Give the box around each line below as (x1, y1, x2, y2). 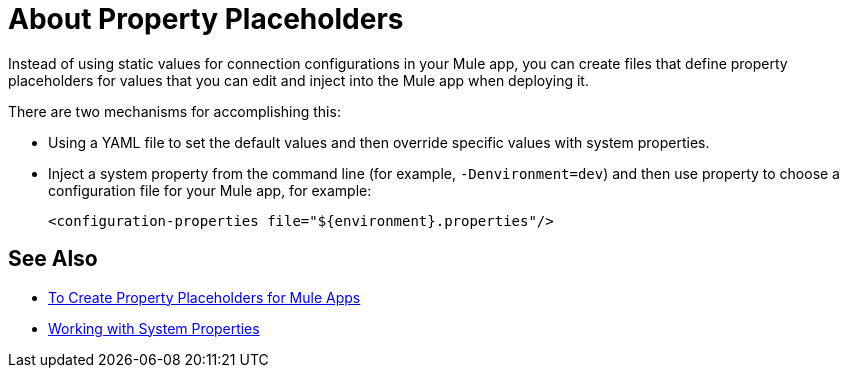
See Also (8, 246, 98, 272)
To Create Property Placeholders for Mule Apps (48, 288, 361, 306)
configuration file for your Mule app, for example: (48, 181, 372, 199)
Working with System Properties (48, 319, 260, 337)
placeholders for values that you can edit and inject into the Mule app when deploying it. (8, 71, 589, 89)
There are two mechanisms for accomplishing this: (8, 102, 341, 120)
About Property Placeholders (8, 2, 404, 36)
